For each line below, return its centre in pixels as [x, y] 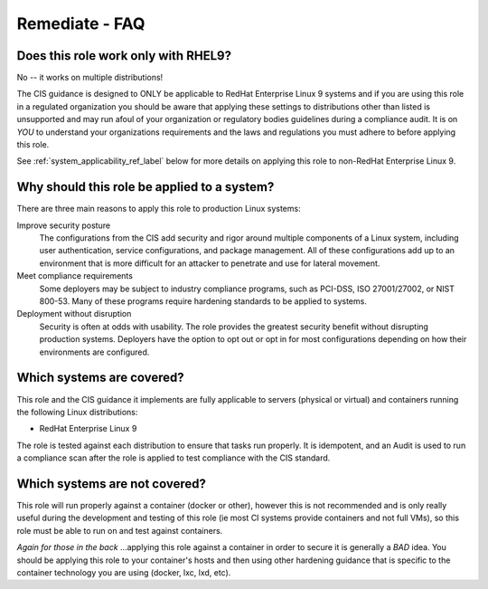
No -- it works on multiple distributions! [90, 78]
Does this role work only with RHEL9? [124, 56]
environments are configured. [94, 352]
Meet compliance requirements [75, 276]
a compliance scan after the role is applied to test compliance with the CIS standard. [174, 458]
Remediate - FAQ [81, 24]
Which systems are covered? [100, 378]
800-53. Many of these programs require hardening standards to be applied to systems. [203, 301]
